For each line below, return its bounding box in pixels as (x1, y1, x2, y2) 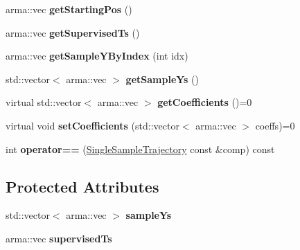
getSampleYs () (125, 71, 199, 86)
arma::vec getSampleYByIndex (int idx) (6, 48, 188, 63)
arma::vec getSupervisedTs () (6, 25, 140, 39)
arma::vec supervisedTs (6, 231, 112, 245)
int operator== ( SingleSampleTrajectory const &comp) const (6, 141, 275, 156)
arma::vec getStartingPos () (6, 2, 132, 16)
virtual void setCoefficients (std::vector (6, 118, 179, 132)
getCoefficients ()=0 (157, 95, 252, 109)
